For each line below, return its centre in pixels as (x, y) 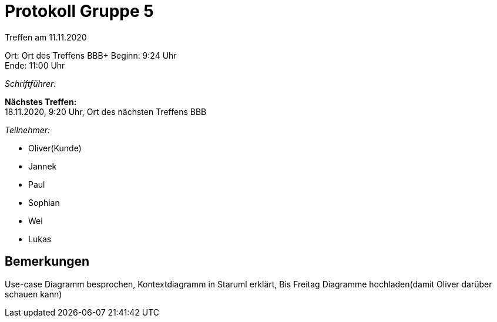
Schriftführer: (31, 83)
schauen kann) (33, 294)
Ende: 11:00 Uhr (35, 65)
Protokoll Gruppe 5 (79, 11)
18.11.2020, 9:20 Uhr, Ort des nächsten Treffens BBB (106, 111)
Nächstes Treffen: (41, 101)
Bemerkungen (47, 262)
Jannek (43, 166)
